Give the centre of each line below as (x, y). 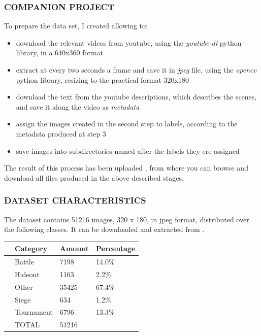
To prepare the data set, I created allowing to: (76, 26)
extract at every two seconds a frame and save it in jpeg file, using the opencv (136, 70)
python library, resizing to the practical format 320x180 (102, 79)
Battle (24, 262)
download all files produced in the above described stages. (94, 177)
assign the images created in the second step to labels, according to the (127, 124)
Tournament (34, 312)
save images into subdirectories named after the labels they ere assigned (128, 150)
